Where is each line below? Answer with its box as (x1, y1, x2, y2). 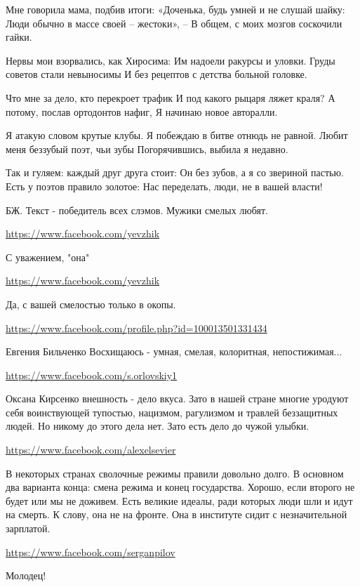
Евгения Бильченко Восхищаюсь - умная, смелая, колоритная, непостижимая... (6, 344, 342, 359)
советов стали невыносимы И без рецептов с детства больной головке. (6, 67, 307, 81)
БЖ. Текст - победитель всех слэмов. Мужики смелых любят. (6, 202, 268, 217)
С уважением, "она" (6, 249, 90, 264)
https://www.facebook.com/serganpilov (6, 544, 175, 559)
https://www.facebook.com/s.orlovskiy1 (6, 367, 178, 382)
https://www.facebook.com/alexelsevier (6, 442, 176, 457)
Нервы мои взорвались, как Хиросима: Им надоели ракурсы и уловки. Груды (6, 53, 335, 67)
